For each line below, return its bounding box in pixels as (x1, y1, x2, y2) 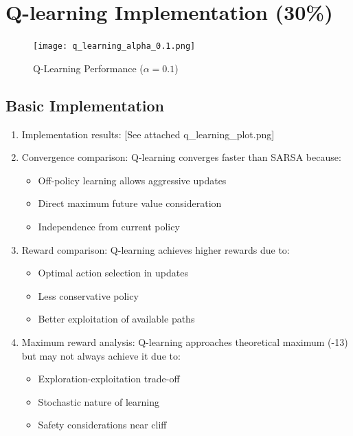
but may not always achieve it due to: (21, 348, 181, 362)
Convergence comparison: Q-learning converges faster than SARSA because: (21, 150, 341, 164)
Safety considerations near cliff (38, 417, 167, 432)
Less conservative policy (38, 288, 139, 303)
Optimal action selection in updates (38, 265, 188, 280)
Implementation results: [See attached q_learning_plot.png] (21, 127, 275, 141)
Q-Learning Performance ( (33, 61, 144, 75)
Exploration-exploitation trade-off (38, 371, 180, 386)
